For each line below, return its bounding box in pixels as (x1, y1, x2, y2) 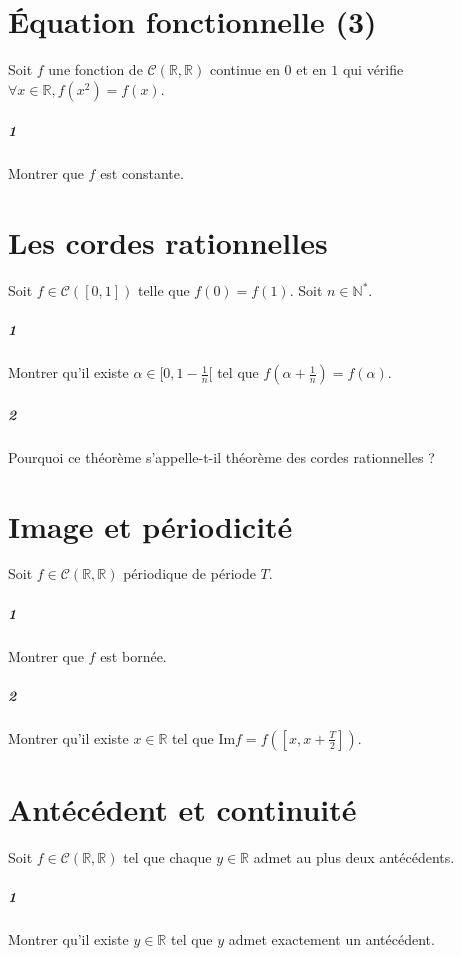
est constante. (100, 163, 184, 184)
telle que (137, 280, 190, 300)
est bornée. (100, 645, 167, 666)
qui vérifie (342, 59, 404, 80)
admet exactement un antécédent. (228, 929, 435, 950)
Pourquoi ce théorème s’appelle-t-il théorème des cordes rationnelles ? (8, 446, 435, 467)
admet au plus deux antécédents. (253, 846, 455, 867)
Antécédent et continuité (8, 788, 357, 829)
